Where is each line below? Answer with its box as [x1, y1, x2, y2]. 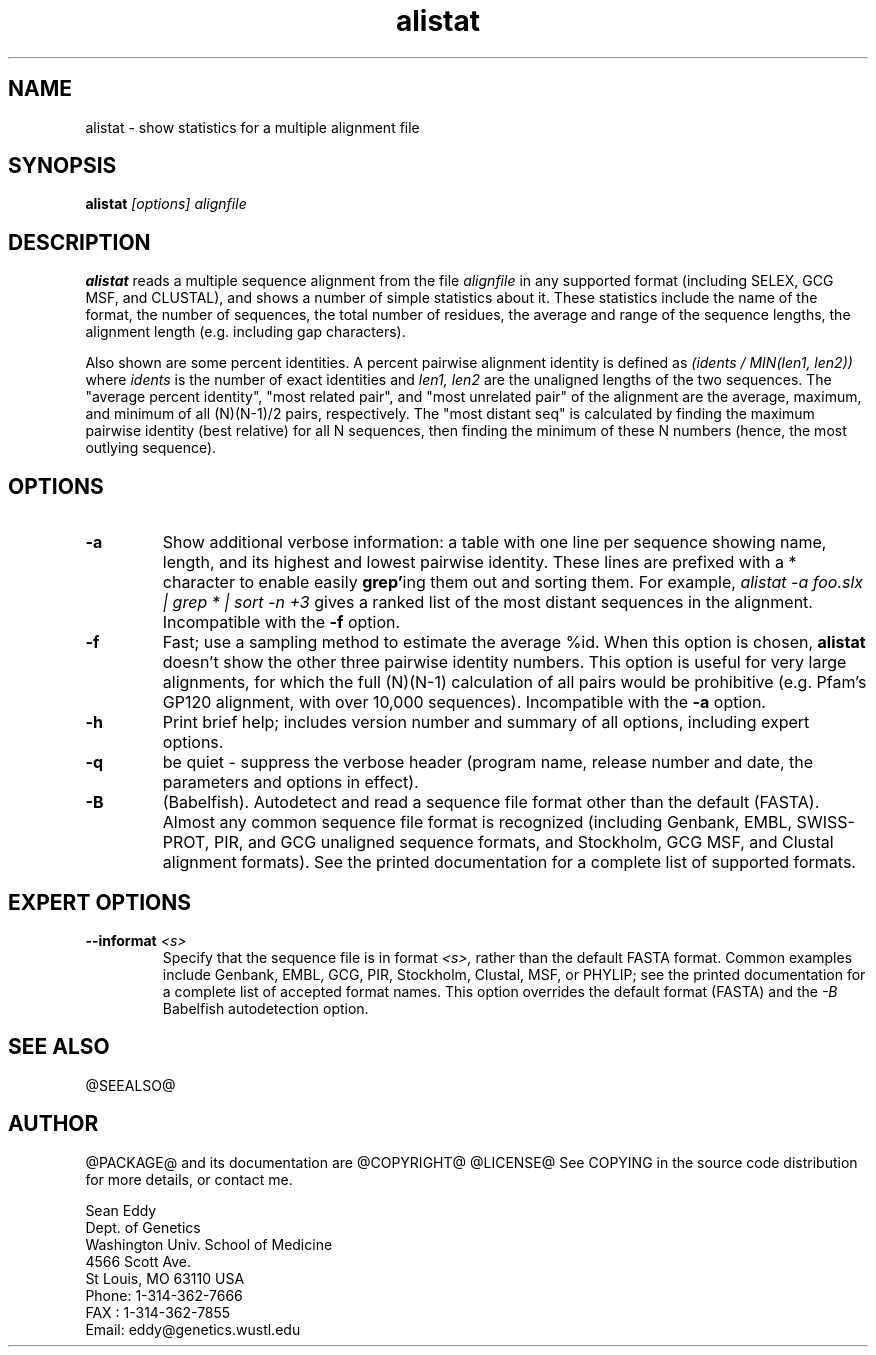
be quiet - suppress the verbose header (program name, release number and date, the [162, 752, 814, 773]
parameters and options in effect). [162, 772, 419, 793]
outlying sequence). [85, 439, 217, 457]
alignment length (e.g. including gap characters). [85, 323, 406, 341]
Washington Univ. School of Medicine [85, 1235, 333, 1253]
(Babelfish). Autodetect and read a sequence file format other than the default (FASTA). [162, 792, 820, 813]
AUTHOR [8, 1111, 99, 1137]
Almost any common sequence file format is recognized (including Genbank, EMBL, [162, 812, 793, 833]
